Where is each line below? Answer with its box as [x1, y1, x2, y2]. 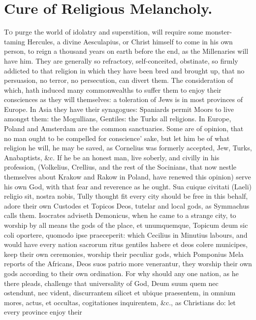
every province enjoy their [4, 307, 82, 317]
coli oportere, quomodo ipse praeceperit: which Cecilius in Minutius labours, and [4, 229, 248, 240]
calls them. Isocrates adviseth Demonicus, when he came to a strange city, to [4, 210, 236, 220]
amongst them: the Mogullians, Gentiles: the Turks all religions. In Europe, [4, 113, 231, 124]
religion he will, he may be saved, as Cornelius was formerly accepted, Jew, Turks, [4, 142, 252, 153]
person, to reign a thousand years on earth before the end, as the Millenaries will [4, 46, 249, 56]
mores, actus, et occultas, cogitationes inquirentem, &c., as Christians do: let [4, 297, 236, 307]
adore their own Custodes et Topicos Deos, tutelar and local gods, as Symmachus [4, 200, 250, 211]
